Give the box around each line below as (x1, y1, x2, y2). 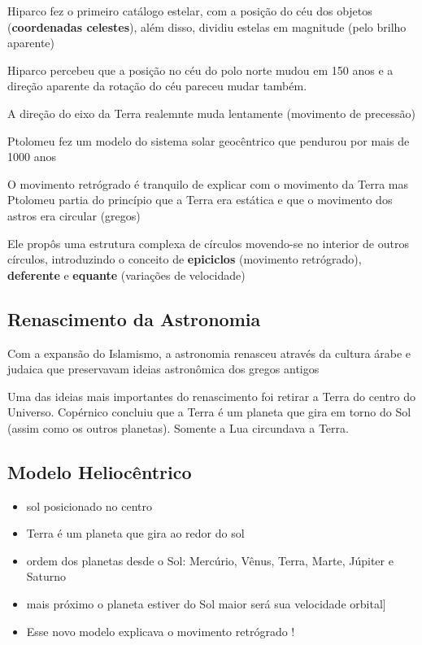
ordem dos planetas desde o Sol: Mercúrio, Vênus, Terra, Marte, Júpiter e (26, 551, 394, 569)
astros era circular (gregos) (7, 207, 141, 224)
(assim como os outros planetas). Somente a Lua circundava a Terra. (7, 419, 349, 436)
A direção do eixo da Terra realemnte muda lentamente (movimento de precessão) (7, 104, 415, 121)
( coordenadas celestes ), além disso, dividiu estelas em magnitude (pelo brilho (7, 18, 407, 35)
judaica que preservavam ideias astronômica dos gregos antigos (7, 360, 320, 377)
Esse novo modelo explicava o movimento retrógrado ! (26, 622, 295, 639)
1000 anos (7, 148, 56, 165)
